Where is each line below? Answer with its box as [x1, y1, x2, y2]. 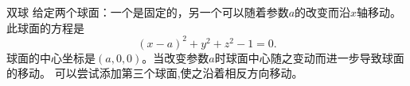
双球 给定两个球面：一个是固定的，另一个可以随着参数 [6, 4, 289, 20]
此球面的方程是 [6, 19, 84, 36]
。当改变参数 [142, 49, 209, 65]
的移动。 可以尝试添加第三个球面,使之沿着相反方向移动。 [6, 65, 303, 81]
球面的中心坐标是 [6, 49, 96, 65]
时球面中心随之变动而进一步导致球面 [214, 49, 404, 65]
